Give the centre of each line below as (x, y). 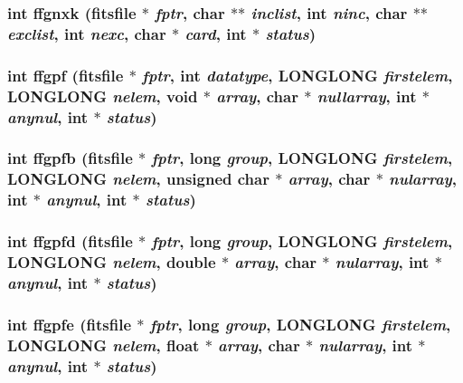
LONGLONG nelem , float (104, 345)
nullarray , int (367, 96)
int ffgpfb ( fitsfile (70, 158)
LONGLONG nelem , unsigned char (138, 179)
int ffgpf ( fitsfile (66, 75)
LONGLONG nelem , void (103, 96)
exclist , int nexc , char (87, 33)
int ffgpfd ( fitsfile (70, 241)
